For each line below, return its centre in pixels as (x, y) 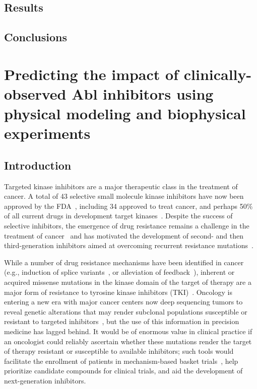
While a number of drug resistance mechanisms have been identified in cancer (124, 262)
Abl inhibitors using (143, 93)
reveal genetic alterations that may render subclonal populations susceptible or (126, 311)
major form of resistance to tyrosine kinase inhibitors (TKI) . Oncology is (118, 292)
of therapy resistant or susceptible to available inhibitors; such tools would (119, 351)
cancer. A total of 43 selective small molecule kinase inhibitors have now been (124, 196)
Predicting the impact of (91, 74)
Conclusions (36, 37)
